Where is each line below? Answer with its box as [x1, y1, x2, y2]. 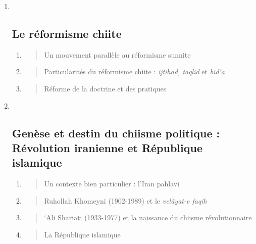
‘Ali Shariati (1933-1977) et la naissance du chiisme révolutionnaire [44, 212, 252, 223]
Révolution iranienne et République [12, 139, 202, 155]
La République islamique [44, 229, 121, 239]
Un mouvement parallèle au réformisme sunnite [44, 49, 191, 60]
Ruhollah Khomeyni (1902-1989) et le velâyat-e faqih [44, 195, 207, 206]
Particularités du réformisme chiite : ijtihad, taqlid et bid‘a [44, 66, 225, 77]
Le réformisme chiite [12, 25, 122, 41]
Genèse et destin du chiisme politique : [12, 125, 220, 140]
